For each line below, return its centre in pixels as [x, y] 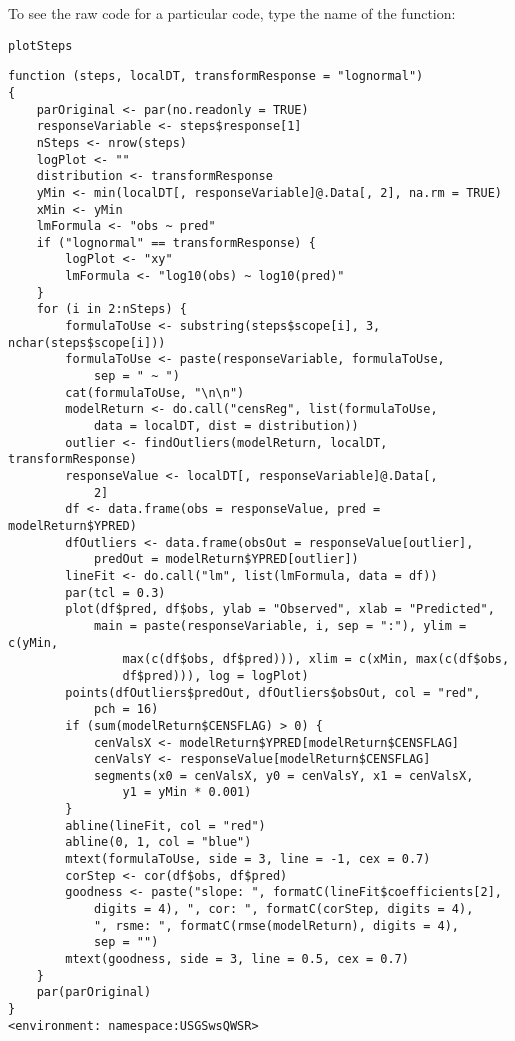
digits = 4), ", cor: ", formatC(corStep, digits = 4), [283, 909]
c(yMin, [33, 642]
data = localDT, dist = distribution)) [226, 426]
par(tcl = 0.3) [115, 592]
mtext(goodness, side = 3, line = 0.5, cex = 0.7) [237, 959]
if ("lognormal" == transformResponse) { [176, 242]
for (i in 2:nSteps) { [111, 309]
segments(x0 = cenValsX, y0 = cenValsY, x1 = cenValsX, [283, 775]
